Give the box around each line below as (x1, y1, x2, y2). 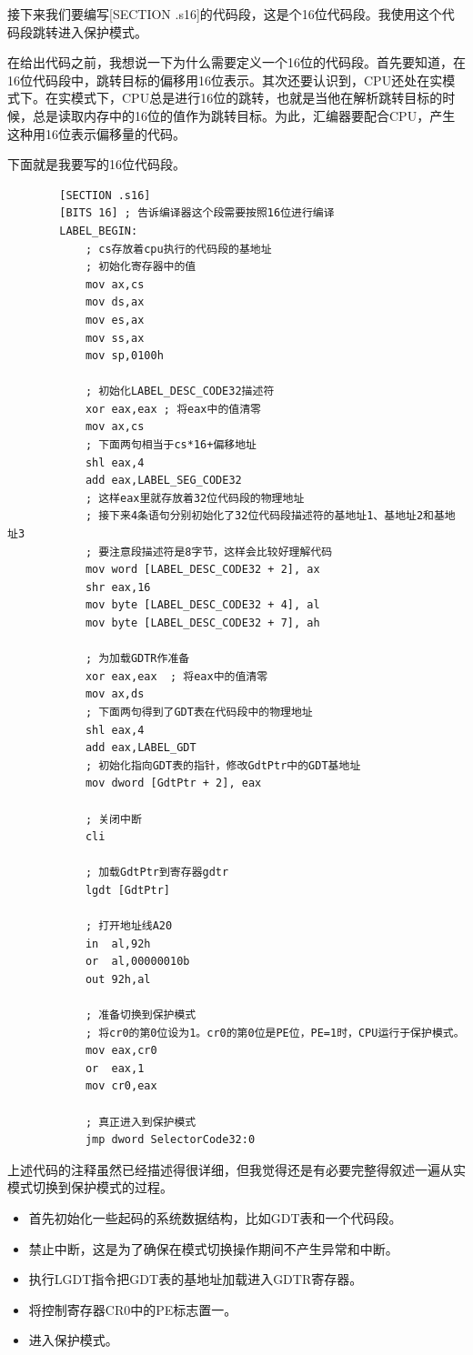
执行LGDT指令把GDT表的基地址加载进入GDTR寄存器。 (28, 1270, 363, 1289)
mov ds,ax (85, 296, 145, 309)
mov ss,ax (85, 331, 145, 345)
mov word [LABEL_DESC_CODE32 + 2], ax (85, 563, 320, 577)
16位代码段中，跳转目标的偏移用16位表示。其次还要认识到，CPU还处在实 (7, 70, 443, 89)
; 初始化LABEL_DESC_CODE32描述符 (85, 385, 275, 398)
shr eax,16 (85, 580, 151, 594)
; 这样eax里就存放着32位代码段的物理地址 (85, 491, 305, 505)
